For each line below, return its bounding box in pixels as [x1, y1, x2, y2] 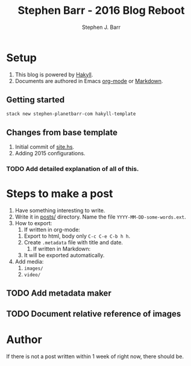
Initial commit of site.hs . [14, 143, 74, 150]
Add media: [14, 258, 44, 265]
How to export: [14, 220, 52, 227]
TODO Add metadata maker [6, 288, 111, 299]
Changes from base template [6, 127, 117, 137]
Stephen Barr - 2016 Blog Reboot [17, 4, 185, 17]
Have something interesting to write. [14, 207, 105, 214]
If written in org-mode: [23, 226, 80, 234]
